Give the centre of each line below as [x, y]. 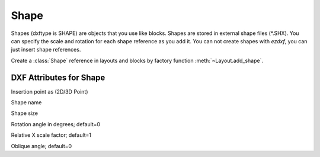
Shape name [26, 102]
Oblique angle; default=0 [41, 146]
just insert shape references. [46, 50]
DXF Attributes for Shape [58, 77]
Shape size [25, 113]
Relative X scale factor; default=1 [51, 135]
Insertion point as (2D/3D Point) [49, 91]
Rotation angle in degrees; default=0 [56, 124]
